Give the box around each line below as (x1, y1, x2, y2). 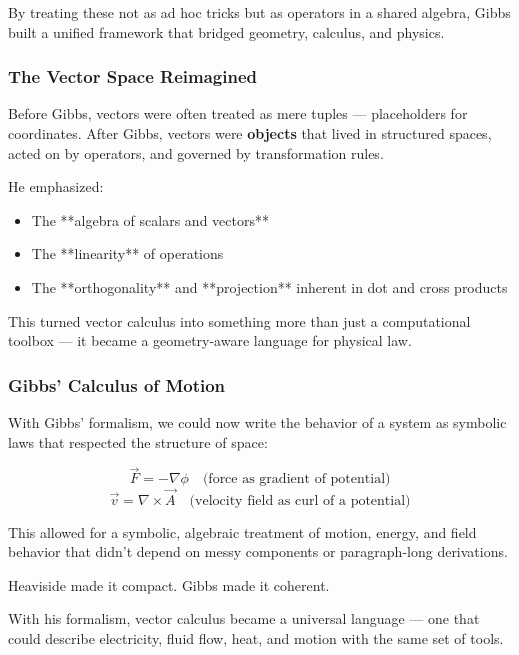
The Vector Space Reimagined (8, 64, 258, 89)
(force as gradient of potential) (202, 472, 391, 487)
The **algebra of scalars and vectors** (31, 209, 269, 230)
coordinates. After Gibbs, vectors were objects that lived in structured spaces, (8, 123, 492, 143)
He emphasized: (8, 176, 104, 197)
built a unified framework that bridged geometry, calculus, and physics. (8, 21, 445, 42)
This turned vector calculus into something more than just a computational (8, 310, 471, 331)
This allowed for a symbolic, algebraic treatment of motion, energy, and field (8, 521, 477, 542)
